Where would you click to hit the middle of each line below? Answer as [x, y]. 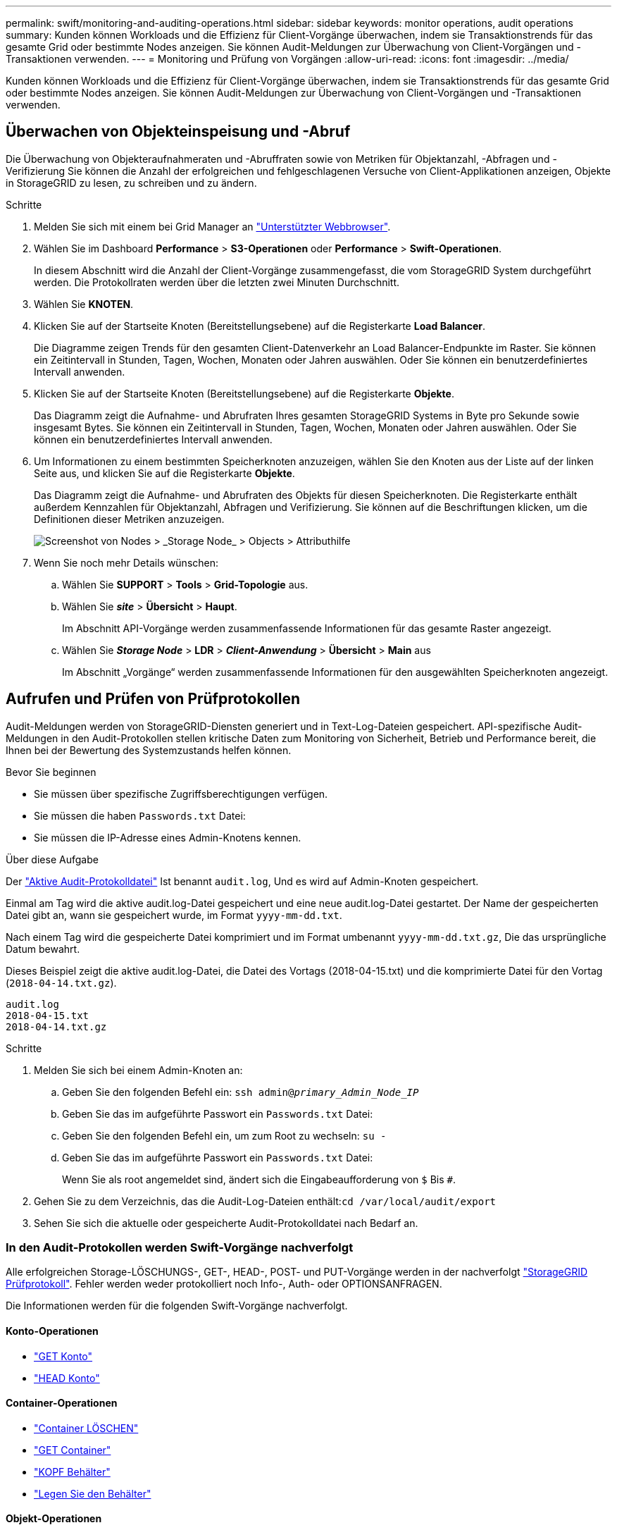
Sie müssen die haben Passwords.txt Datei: [140, 815]
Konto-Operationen [52, 1331]
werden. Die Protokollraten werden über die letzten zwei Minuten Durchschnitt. [217, 282]
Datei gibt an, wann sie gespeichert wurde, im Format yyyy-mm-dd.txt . [174, 915]
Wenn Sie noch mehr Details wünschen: [126, 562]
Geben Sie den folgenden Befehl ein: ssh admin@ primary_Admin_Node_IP [241, 1092]
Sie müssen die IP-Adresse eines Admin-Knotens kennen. [168, 837]
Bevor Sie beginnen [51, 772]
